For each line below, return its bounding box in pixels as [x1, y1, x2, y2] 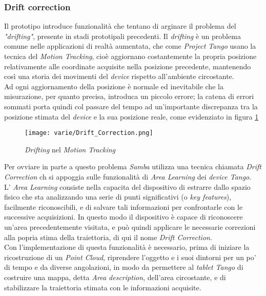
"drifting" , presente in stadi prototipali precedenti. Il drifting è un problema [4, 30, 241, 41]
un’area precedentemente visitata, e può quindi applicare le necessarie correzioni [4, 221, 256, 232]
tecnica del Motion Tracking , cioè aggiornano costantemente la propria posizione [4, 51, 257, 61]
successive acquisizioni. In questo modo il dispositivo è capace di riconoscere [4, 211, 243, 222]
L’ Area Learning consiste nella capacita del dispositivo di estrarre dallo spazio [4, 181, 251, 192]
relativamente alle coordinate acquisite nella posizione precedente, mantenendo [4, 61, 251, 71]
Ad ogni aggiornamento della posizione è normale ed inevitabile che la [4, 81, 223, 91]
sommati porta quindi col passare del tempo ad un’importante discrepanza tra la [4, 101, 258, 111]
